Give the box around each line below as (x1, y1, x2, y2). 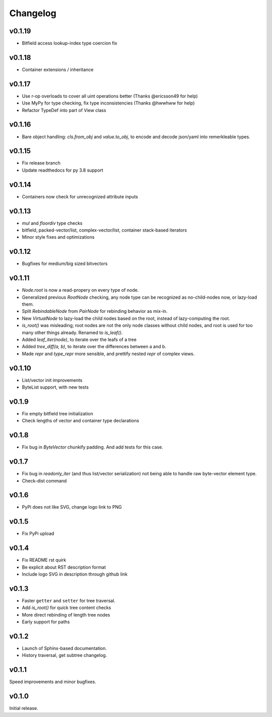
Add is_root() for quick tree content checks (22, 604, 111, 611)
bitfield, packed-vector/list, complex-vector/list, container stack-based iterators (22, 227, 187, 233)
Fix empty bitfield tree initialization (22, 410, 93, 416)
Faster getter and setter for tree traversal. (22, 597, 116, 603)
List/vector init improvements (22, 377, 83, 383)
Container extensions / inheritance (22, 66, 94, 73)
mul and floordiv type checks (22, 220, 83, 226)
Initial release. (9, 705, 38, 711)
